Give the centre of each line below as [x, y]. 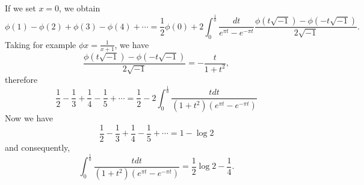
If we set [20, 8]
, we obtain [80, 8]
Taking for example [41, 44]
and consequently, [38, 147]
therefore [21, 79]
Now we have [29, 118]
